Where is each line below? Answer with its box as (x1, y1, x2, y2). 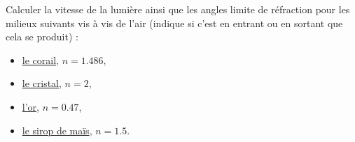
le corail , (22, 52, 59, 67)
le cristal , (22, 76, 62, 90)
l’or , (22, 99, 39, 113)
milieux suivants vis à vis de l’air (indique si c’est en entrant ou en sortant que (6, 15, 343, 30)
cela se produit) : (6, 29, 78, 44)
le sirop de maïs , (22, 123, 92, 137)
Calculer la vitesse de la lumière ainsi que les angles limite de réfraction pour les (6, 2, 350, 16)
